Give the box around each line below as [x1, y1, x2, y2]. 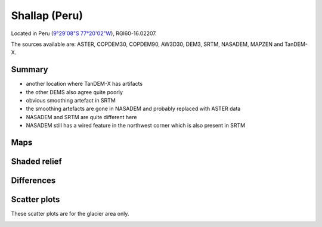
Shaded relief [11, 157, 62, 167]
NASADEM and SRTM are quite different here [26, 113, 137, 120]
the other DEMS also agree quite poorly [26, 88, 123, 95]
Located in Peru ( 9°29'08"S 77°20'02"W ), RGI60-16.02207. [11, 30, 157, 37]
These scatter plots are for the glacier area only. [11, 210, 129, 217]
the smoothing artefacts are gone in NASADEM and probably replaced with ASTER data [26, 105, 241, 113]
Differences [11, 176, 56, 186]
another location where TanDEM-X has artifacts [26, 80, 143, 88]
